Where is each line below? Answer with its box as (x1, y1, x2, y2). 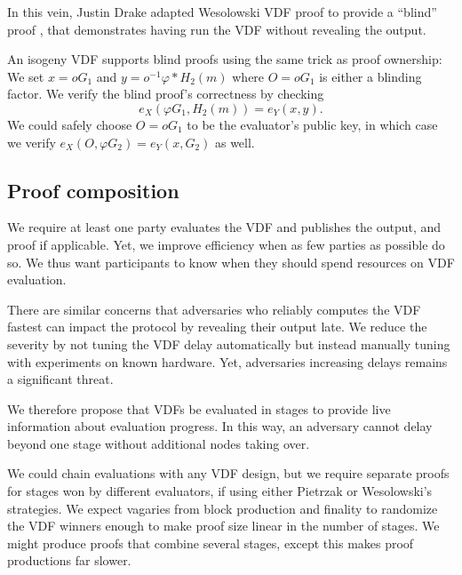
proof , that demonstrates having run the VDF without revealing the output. (7, 20, 426, 38)
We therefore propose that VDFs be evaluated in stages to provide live (7, 399, 391, 418)
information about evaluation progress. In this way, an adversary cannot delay (7, 417, 433, 435)
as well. (214, 132, 255, 151)
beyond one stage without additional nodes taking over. (7, 434, 310, 452)
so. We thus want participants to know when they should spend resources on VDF (7, 252, 455, 271)
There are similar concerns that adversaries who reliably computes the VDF (7, 299, 421, 318)
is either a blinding (319, 67, 422, 85)
